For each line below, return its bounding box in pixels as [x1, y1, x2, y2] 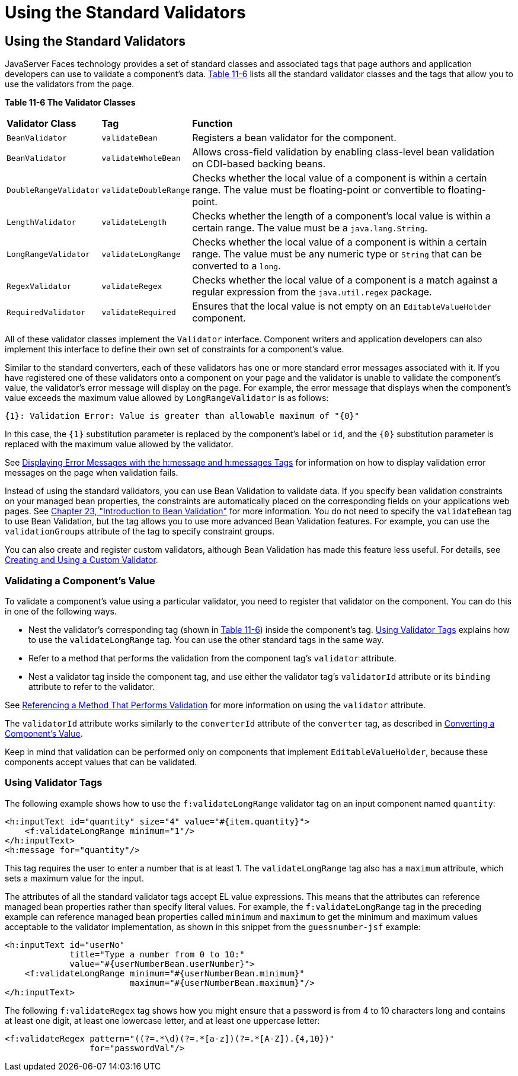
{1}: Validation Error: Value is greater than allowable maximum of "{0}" [5, 411, 360, 421]
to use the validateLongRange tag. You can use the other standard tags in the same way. [28, 634, 384, 645]
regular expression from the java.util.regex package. [192, 286, 432, 298]
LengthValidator [7, 217, 76, 227]
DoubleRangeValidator [7, 185, 100, 195]
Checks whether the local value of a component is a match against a [192, 274, 498, 286]
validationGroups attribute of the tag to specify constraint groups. [5, 526, 275, 537]
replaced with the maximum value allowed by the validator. [5, 439, 234, 450]
